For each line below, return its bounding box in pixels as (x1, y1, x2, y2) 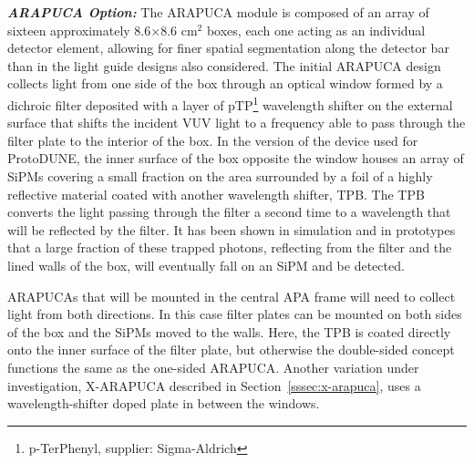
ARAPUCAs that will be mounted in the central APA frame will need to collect (7, 286, 456, 305)
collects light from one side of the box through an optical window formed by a (7, 74, 443, 93)
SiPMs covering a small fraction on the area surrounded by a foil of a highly (7, 167, 433, 185)
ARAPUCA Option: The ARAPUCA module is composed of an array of (7, 3, 429, 21)
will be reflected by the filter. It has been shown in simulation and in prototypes (7, 220, 456, 239)
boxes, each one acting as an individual (206, 20, 426, 39)
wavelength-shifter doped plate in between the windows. (7, 394, 320, 413)
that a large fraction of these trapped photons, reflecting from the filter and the (7, 238, 452, 257)
